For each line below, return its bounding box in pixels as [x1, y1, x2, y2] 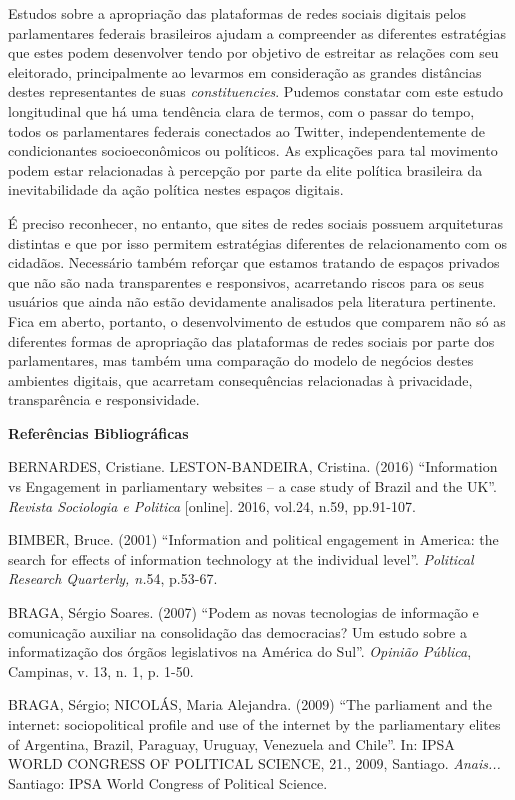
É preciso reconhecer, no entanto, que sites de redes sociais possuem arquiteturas [8, 212, 503, 233]
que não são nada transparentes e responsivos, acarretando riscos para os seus [8, 271, 484, 292]
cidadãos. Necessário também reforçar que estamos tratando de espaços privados [8, 252, 500, 273]
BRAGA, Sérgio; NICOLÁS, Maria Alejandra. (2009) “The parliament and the [8, 694, 492, 715]
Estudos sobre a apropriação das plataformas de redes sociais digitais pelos [8, 3, 467, 23]
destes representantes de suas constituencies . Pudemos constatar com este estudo [8, 81, 503, 102]
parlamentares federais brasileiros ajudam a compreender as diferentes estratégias [8, 22, 506, 43]
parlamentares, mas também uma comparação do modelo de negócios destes [8, 350, 474, 371]
